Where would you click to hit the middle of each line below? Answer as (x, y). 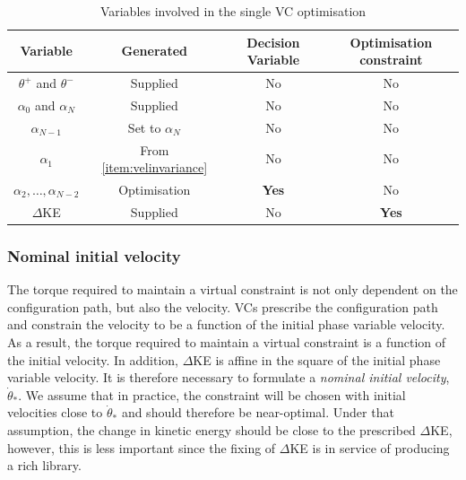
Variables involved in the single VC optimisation (233, 11)
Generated (154, 51)
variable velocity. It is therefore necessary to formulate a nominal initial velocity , (229, 377)
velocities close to (55, 412)
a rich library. (44, 465)
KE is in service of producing (370, 447)
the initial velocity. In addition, (93, 359)
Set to (144, 127)
